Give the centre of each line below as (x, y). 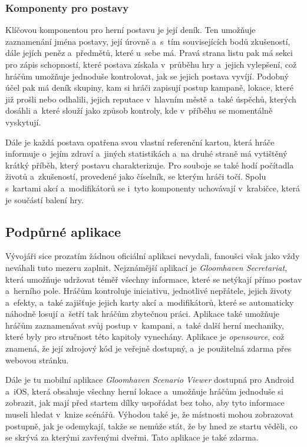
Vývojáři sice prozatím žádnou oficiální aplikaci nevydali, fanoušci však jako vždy (153, 256)
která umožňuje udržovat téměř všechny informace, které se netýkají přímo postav (154, 279)
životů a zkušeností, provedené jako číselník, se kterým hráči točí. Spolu (136, 176)
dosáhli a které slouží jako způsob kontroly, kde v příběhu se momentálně (139, 110)
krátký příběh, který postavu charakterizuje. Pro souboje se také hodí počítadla (150, 165)
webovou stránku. (37, 360)
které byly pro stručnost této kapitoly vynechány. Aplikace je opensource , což (145, 337)
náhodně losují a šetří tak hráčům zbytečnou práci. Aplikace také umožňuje (143, 314)
